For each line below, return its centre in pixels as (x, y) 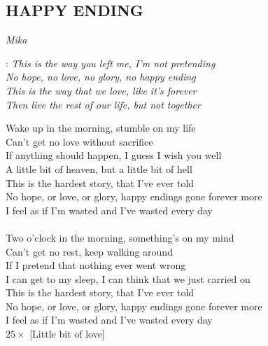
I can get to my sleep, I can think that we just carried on (128, 278)
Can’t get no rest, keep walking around (89, 251)
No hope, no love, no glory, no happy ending (101, 77)
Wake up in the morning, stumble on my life (101, 128)
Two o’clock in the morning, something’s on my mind (120, 237)
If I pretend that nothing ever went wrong (96, 265)
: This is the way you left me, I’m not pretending (111, 63)
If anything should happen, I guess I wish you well (114, 155)
